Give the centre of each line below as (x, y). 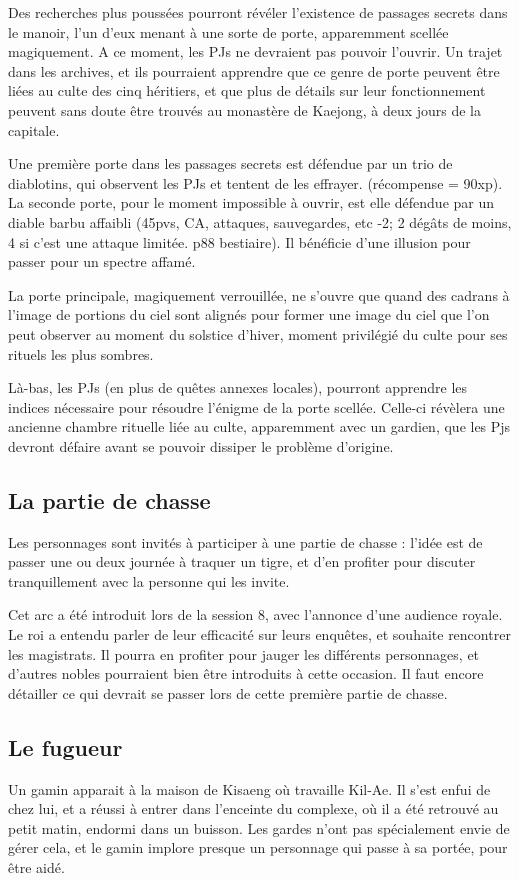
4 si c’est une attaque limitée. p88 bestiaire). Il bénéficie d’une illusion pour (239, 241)
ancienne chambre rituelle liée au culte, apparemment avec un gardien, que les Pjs (259, 426)
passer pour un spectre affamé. (102, 261)
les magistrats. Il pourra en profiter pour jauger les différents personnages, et (244, 653)
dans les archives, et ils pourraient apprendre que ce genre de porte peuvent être (254, 70)
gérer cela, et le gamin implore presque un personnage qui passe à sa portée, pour (258, 847)
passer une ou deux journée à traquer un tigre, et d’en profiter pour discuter (242, 561)
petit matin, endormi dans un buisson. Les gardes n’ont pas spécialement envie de (259, 827)
